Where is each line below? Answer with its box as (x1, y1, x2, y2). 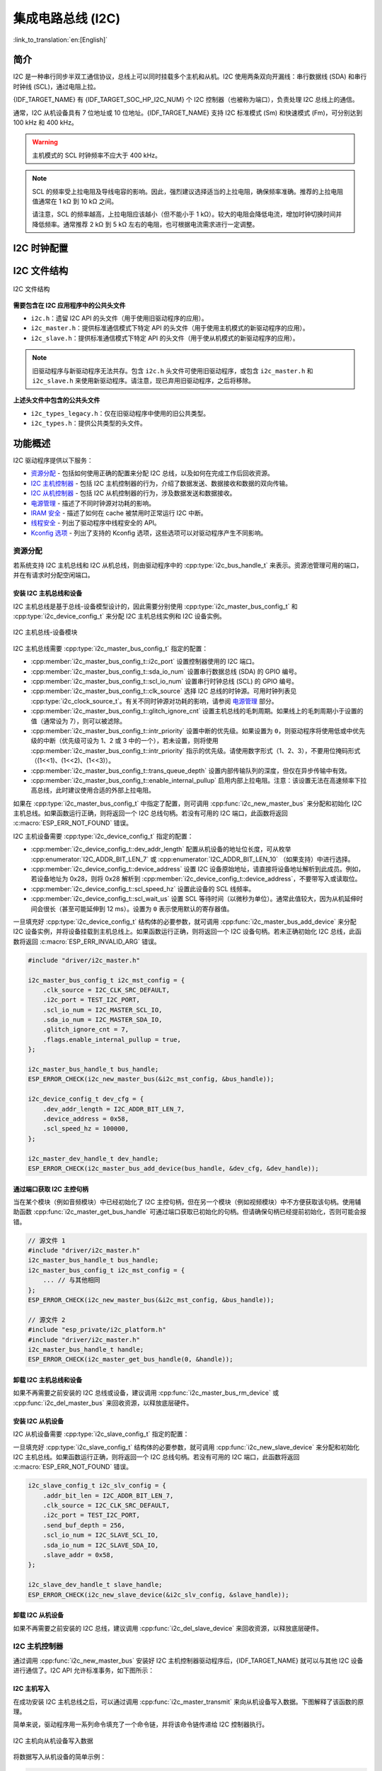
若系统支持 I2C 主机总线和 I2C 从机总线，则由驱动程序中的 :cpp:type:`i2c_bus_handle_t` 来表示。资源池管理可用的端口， (13, 560, 363, 570)
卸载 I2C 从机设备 (13, 1611, 64, 1619)
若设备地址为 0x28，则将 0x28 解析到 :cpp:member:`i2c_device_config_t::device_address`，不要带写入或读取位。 (30, 875, 361, 883)
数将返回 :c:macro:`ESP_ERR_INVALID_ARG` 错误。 (13, 937, 161, 946)
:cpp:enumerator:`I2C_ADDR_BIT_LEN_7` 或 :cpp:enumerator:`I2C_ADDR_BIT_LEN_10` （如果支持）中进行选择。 (30, 854, 354, 864)
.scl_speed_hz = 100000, (42, 1125, 129, 1133)
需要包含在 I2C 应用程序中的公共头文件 (13, 301, 126, 310)
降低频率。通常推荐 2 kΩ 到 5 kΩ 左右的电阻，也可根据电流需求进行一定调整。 (32, 220, 259, 228)
